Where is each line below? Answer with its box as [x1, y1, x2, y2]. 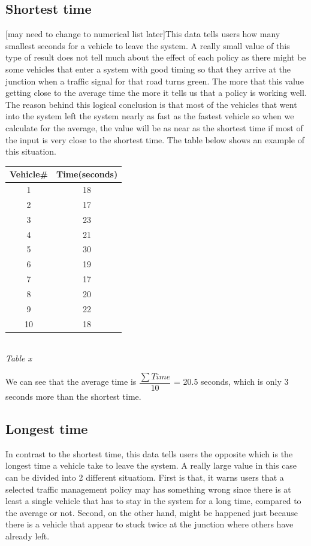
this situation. [5, 145, 56, 158]
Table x [5, 352, 32, 364]
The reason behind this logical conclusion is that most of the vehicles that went [5, 98, 297, 110]
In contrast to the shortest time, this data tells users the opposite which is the [5, 447, 293, 460]
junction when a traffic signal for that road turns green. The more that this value [5, 74, 304, 87]
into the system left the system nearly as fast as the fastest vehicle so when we [5, 110, 294, 122]
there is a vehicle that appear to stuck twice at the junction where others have [5, 518, 294, 530]
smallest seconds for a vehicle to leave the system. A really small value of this [5, 39, 290, 52]
